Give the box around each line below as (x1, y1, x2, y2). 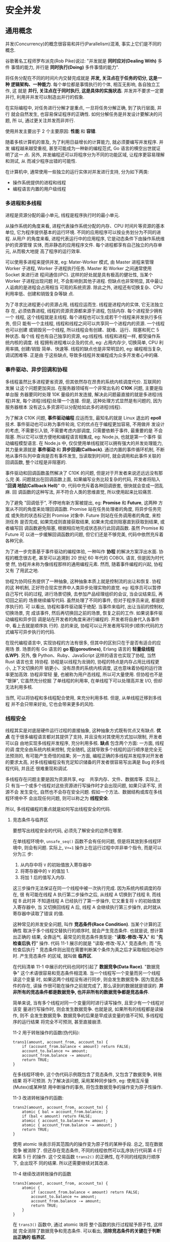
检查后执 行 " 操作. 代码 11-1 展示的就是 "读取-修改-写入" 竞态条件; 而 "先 (12, 940, 162, 946)
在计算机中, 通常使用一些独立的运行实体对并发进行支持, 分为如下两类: (5, 169, 149, 175)
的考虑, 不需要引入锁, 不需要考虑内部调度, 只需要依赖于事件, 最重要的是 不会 (5, 427, 163, 433)
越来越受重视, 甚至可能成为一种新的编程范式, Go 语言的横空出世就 (19, 145, 156, 151)
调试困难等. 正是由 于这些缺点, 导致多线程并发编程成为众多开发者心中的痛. (5, 352, 159, 358)
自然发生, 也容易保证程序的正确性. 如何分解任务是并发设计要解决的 (19, 111, 158, 117)
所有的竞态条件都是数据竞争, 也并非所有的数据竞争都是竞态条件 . (17, 989, 150, 995)
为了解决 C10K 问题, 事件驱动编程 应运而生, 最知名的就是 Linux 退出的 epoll (5, 415, 161, 421)
